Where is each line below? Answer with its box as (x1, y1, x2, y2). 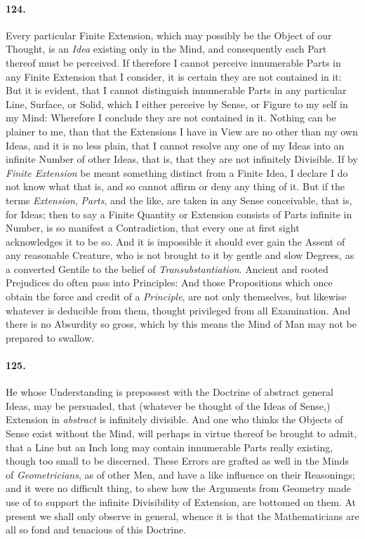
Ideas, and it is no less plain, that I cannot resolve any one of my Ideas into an (6, 138, 345, 152)
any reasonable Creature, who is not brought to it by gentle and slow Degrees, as (6, 248, 354, 262)
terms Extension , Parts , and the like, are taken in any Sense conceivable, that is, (6, 192, 352, 207)
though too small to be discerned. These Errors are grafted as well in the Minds (6, 453, 349, 468)
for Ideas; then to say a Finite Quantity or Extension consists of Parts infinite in (6, 206, 352, 221)
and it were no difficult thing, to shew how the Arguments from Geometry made (6, 481, 351, 495)
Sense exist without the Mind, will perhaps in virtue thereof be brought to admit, (6, 426, 357, 441)
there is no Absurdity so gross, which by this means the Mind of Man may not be (6, 317, 357, 331)
